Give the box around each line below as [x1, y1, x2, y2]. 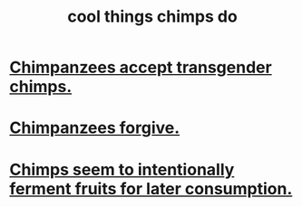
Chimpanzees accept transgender [9, 57, 272, 78]
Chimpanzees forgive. [9, 118, 180, 138]
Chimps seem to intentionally [9, 159, 235, 180]
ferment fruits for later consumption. [9, 178, 293, 199]
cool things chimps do [67, 6, 238, 27]
